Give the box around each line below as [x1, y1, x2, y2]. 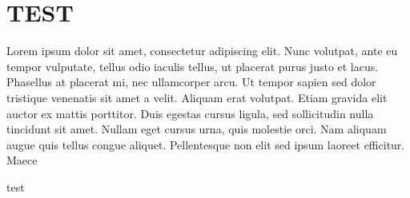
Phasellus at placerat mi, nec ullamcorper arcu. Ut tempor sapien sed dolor [6, 73, 376, 90]
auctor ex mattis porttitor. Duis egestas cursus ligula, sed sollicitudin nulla [6, 105, 374, 121]
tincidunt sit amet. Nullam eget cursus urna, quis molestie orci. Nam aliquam [6, 121, 387, 137]
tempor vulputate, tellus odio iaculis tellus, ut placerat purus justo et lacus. [6, 57, 379, 74]
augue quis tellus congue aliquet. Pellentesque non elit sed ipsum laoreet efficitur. [6, 136, 405, 152]
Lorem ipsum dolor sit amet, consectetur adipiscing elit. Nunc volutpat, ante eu [6, 42, 398, 59]
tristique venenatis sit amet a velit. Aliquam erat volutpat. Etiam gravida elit [6, 89, 388, 105]
